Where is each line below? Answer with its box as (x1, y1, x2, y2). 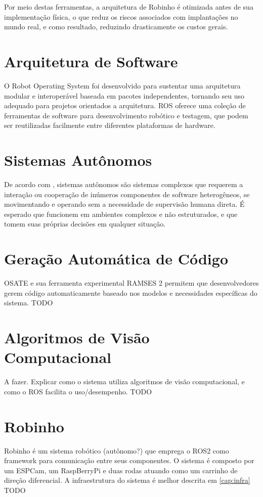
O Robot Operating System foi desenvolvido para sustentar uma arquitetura (4, 80, 241, 91)
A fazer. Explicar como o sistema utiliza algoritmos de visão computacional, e (4, 376, 245, 387)
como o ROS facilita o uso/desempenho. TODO (4, 386, 152, 396)
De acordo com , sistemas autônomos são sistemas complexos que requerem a (4, 179, 243, 189)
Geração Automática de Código (4, 248, 228, 269)
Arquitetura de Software (4, 51, 178, 71)
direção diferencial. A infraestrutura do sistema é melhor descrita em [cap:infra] (4, 475, 250, 485)
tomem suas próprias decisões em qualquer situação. (4, 218, 166, 229)
